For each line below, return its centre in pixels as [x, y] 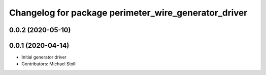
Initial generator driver [44, 57]
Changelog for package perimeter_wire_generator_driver [128, 13]
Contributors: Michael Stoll [49, 64]
